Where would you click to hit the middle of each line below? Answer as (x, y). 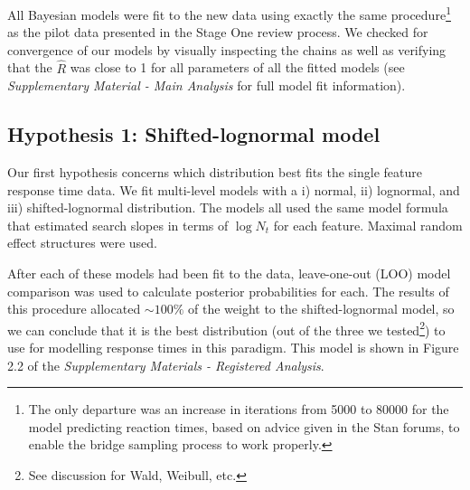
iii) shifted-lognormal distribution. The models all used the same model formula (228, 207)
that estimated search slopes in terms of (118, 225)
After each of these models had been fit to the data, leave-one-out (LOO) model (229, 273)
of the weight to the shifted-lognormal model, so (321, 309)
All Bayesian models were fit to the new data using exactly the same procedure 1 (229, 13)
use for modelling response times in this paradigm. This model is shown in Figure (233, 348)
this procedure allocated (74, 309)
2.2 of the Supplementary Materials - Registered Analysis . (166, 365)
